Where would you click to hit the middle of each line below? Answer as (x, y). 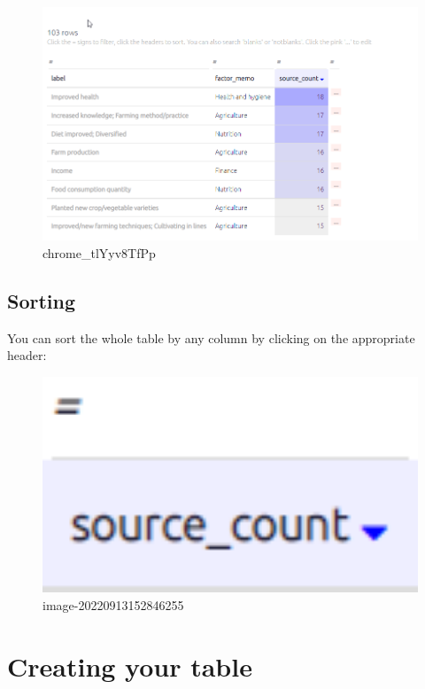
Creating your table (130, 666)
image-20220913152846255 (113, 604)
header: (27, 355)
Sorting (42, 301)
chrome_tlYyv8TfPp (99, 253)
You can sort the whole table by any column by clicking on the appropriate (211, 337)
